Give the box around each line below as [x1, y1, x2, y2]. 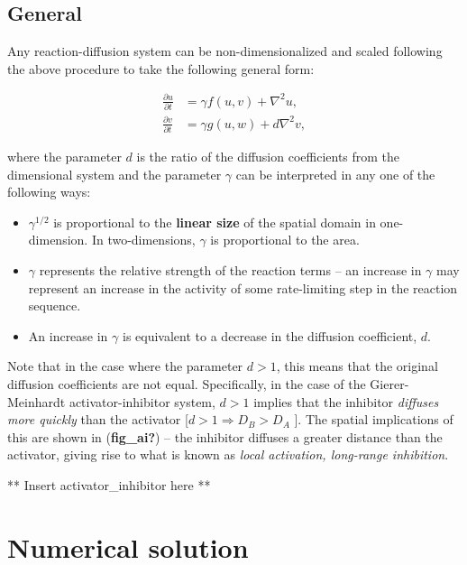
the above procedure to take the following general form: [7, 59, 315, 78]
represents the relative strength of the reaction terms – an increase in [39, 261, 422, 280]
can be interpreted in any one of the [235, 164, 435, 183]
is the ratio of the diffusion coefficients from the [136, 147, 400, 166]
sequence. [28, 296, 81, 315]
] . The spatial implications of [294, 410, 453, 429]
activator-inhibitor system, [69, 392, 215, 411]
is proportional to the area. [210, 230, 360, 249]
